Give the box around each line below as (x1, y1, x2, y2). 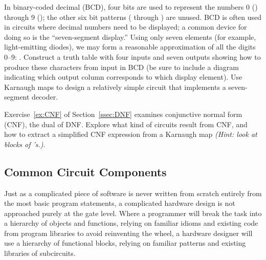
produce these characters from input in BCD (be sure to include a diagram (4, 61, 239, 72)
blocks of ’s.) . (4, 138, 46, 149)
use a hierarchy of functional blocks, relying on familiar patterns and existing (4, 238, 246, 248)
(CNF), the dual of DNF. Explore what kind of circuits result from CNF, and (4, 119, 248, 129)
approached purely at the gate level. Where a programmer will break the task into (4, 207, 262, 218)
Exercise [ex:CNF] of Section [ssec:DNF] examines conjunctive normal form (4, 108, 242, 119)
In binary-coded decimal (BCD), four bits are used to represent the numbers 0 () (4, 2, 258, 12)
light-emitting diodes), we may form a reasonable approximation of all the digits (4, 41, 256, 52)
